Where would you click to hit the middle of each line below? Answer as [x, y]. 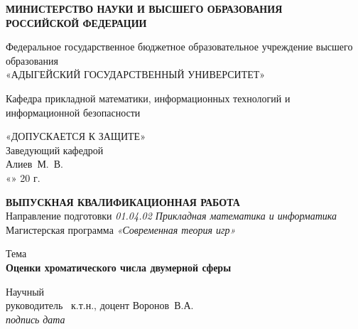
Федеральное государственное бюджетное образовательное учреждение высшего [179, 47]
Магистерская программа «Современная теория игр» [121, 229]
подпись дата [36, 319]
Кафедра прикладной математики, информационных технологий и [148, 98]
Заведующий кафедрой [55, 150]
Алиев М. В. [34, 164]
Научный [25, 291]
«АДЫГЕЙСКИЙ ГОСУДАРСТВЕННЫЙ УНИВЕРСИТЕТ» [136, 74]
